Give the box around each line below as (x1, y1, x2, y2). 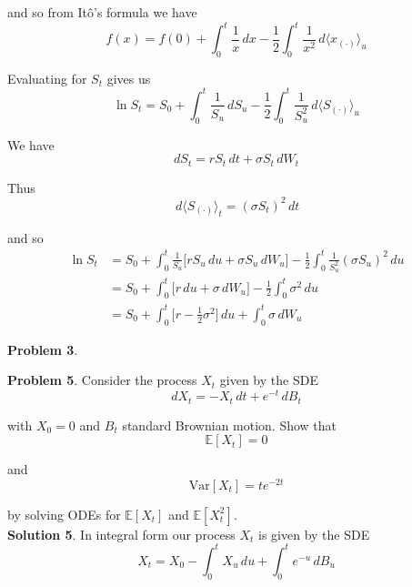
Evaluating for (7, 68, 87, 87)
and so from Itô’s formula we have (7, 3, 197, 21)
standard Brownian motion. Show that (122, 415, 337, 434)
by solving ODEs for (7, 504, 121, 523)
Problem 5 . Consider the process (7, 370, 197, 390)
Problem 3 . (7, 339, 78, 359)
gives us (106, 68, 151, 87)
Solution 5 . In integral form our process (7, 524, 236, 543)
